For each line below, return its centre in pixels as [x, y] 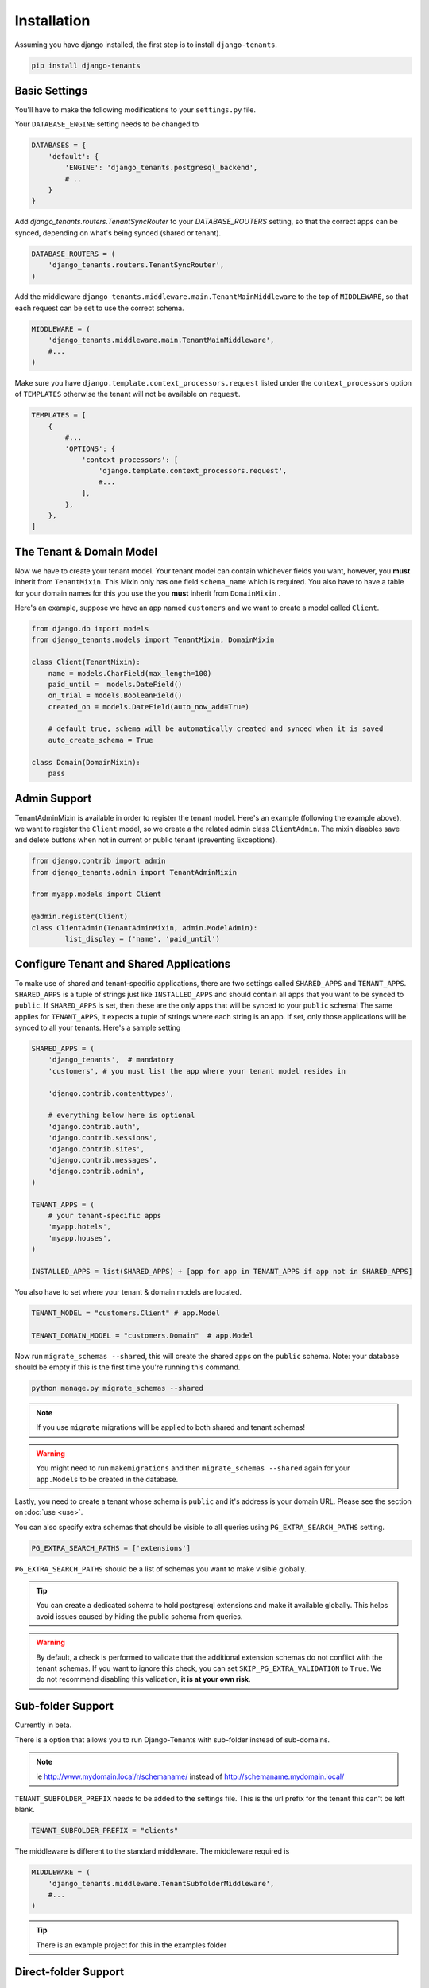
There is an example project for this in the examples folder [131, 1945]
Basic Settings [51, 90]
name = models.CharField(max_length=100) [130, 673]
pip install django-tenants [86, 65]
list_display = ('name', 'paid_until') [142, 939]
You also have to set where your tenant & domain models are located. [128, 1291]
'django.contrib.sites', [97, 1149]
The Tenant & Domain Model [86, 551]
